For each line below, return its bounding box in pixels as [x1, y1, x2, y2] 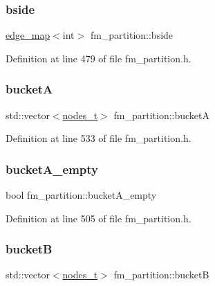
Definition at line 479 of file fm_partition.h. [6, 51, 191, 65]
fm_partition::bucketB [113, 267, 209, 282]
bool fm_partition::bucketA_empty [6, 188, 157, 202]
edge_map [6, 28, 50, 42]
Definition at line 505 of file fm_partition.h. [6, 211, 191, 225]
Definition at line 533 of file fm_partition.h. [6, 131, 191, 145]
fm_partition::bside [90, 28, 174, 42]
